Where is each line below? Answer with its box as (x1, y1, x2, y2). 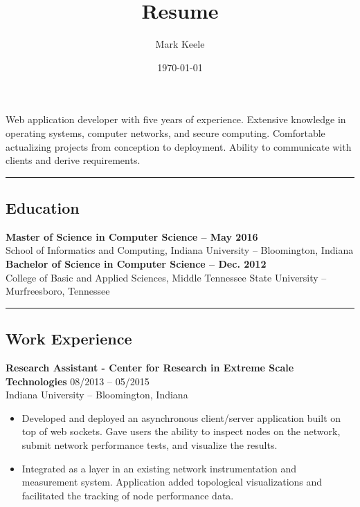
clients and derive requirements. (6, 153, 141, 167)
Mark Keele (155, 37, 205, 51)
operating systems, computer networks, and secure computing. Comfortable (6, 125, 325, 140)
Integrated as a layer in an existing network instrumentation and (21, 461, 297, 475)
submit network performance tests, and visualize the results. (21, 438, 278, 452)
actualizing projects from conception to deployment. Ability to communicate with (6, 139, 352, 154)
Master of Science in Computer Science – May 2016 (6, 229, 258, 243)
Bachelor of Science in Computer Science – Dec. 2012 (6, 257, 267, 271)
